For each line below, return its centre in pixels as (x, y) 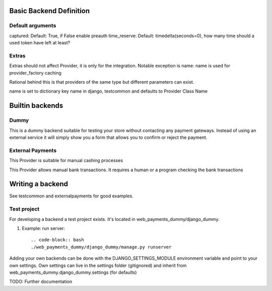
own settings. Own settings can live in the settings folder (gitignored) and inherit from (98, 265)
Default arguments (33, 26)
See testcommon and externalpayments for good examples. (71, 196)
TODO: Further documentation (41, 281)
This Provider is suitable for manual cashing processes (66, 161)
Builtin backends (36, 106)
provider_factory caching (35, 72)
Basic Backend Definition (50, 11)
